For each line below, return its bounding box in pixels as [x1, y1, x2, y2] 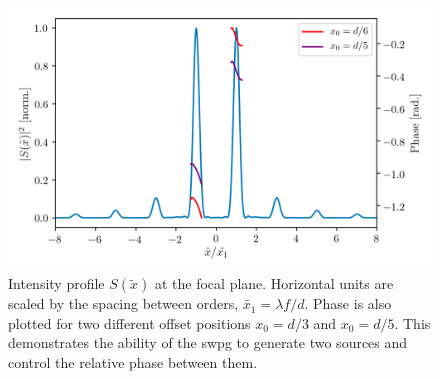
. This [394, 312, 431, 333]
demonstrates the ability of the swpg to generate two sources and [8, 332, 408, 353]
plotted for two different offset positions [8, 312, 251, 333]
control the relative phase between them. [8, 352, 258, 373]
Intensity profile [8, 273, 105, 294]
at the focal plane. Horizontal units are [154, 273, 394, 294]
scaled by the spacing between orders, [8, 293, 239, 314]
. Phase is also [304, 293, 392, 314]
